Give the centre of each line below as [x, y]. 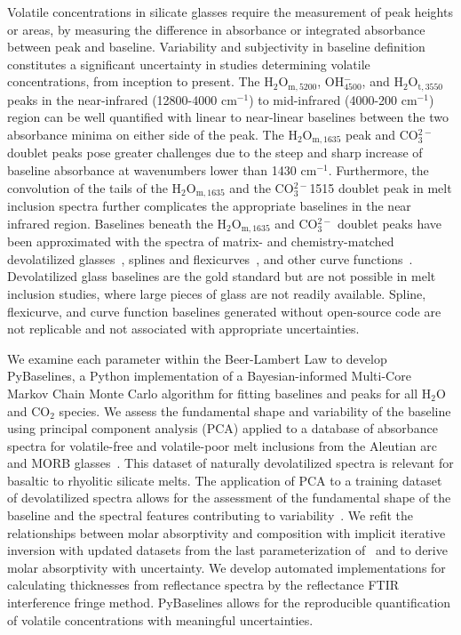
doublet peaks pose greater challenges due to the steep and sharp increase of [215, 153]
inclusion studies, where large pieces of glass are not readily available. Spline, [217, 293]
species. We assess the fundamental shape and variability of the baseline [255, 410]
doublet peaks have [389, 223]
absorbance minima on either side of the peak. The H [152, 135]
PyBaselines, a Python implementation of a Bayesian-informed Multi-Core [209, 376]
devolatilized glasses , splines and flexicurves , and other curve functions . [210, 258]
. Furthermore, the [378, 170]
